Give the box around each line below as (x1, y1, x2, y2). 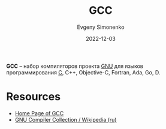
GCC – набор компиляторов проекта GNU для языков (6, 62, 144, 70)
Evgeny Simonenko (77, 23, 125, 31)
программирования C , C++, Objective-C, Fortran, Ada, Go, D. (6, 68, 161, 76)
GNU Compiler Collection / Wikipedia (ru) (14, 116, 117, 123)
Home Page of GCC (14, 109, 64, 117)
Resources (6, 90, 61, 104)
